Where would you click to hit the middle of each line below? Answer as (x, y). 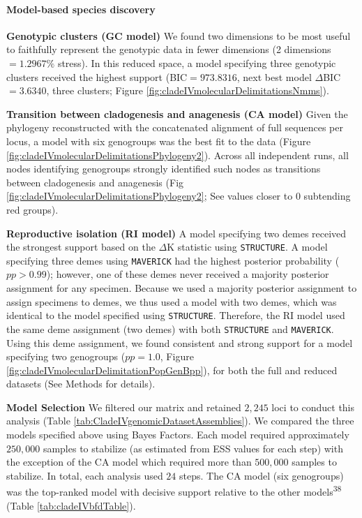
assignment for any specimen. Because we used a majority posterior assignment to (182, 288)
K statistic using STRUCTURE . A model (247, 247)
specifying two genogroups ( (66, 356)
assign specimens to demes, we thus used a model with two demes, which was (172, 301)
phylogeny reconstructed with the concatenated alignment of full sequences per (175, 127)
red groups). (32, 209)
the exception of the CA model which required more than (129, 462)
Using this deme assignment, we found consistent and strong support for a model (180, 342)
